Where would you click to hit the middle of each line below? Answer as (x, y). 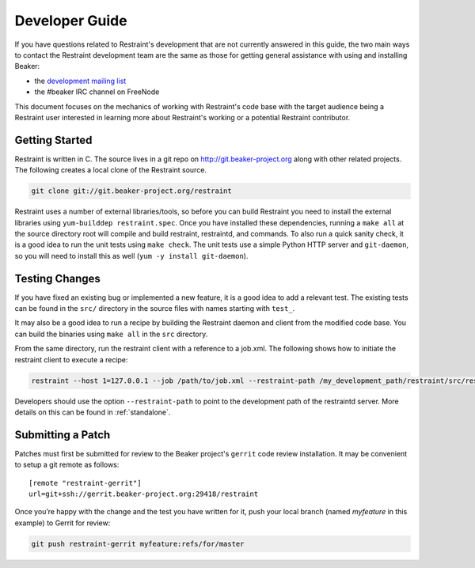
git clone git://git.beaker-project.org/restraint (132, 191)
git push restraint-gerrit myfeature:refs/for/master (138, 543)
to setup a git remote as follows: (67, 465)
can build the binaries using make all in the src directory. (111, 334)
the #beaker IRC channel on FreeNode (97, 92)
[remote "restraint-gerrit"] (85, 483)
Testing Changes (57, 278)
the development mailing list (80, 81)
